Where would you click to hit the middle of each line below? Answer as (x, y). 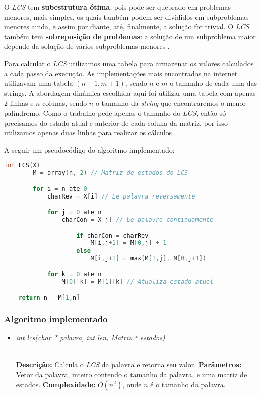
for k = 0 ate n (74, 274)
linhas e (22, 103)
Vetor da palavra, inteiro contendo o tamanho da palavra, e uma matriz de (132, 374)
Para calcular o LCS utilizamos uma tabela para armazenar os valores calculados (129, 63)
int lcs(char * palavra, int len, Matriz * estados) (90, 338)
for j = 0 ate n (74, 212)
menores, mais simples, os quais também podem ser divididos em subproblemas (126, 16)
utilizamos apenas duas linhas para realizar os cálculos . (90, 133)
